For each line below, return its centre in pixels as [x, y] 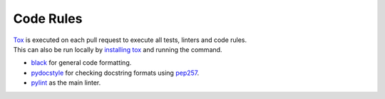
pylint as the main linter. [66, 83]
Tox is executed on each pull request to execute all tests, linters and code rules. [130, 40]
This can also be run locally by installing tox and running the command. [118, 49]
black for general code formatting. [81, 63]
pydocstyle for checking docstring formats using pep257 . [115, 73]
